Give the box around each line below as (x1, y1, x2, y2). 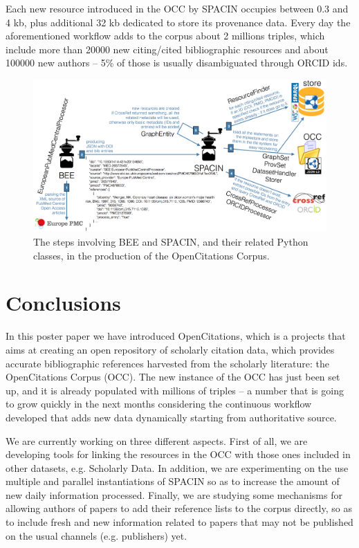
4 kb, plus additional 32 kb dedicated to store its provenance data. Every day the (6, 15, 351, 29)
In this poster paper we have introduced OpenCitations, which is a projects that (6, 329, 346, 343)
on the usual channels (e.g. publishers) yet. (6, 528, 187, 542)
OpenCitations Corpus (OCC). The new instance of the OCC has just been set (6, 369, 340, 384)
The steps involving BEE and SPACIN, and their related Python (33, 235, 309, 249)
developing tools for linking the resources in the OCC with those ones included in (6, 447, 351, 462)
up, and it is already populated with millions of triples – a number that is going (6, 383, 344, 397)
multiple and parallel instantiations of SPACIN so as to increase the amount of (6, 474, 340, 488)
